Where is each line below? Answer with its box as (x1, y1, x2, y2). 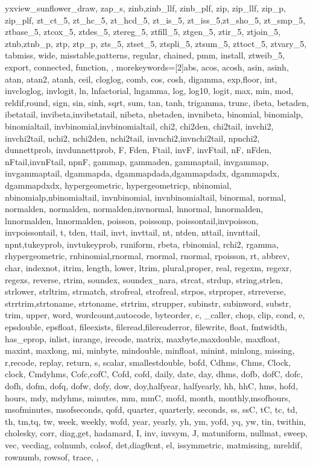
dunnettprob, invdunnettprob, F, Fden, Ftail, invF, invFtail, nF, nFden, (5, 143, 272, 156)
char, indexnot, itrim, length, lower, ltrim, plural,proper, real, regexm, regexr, (5, 262, 292, 274)
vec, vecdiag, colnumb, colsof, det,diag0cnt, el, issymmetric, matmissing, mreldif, (5, 438, 302, 451)
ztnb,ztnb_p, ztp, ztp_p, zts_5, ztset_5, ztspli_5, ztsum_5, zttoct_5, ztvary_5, (5, 37, 307, 49)
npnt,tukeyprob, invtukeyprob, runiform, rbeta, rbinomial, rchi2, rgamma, (5, 237, 279, 250)
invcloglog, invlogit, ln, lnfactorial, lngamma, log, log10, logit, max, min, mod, (5, 84, 294, 97)
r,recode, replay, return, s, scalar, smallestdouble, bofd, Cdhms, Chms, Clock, (5, 356, 291, 368)
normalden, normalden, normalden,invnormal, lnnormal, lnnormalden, (5, 202, 264, 215)
